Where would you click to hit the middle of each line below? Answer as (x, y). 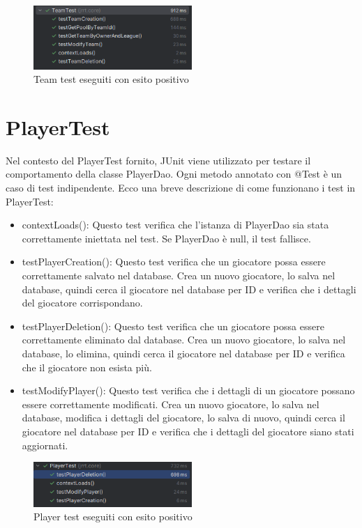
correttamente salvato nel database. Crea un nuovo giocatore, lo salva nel (179, 275)
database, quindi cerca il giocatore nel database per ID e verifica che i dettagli (189, 289)
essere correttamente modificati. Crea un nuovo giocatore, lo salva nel (171, 404)
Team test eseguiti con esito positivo (111, 79)
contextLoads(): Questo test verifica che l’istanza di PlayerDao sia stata (175, 225)
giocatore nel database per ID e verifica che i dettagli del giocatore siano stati (188, 431)
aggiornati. (45, 445)
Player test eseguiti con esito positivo (113, 517)
